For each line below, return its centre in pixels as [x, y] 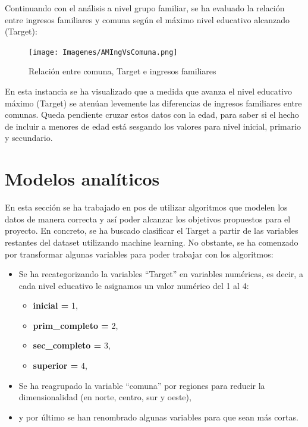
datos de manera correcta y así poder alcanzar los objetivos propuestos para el [148, 219]
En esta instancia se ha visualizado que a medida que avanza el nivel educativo [149, 91]
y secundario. [29, 138]
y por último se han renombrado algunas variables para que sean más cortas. [158, 417]
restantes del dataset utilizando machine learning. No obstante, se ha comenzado [152, 242]
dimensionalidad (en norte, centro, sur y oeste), [105, 397]
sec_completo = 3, [72, 345]
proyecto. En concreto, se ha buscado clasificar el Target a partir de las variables [152, 230]
